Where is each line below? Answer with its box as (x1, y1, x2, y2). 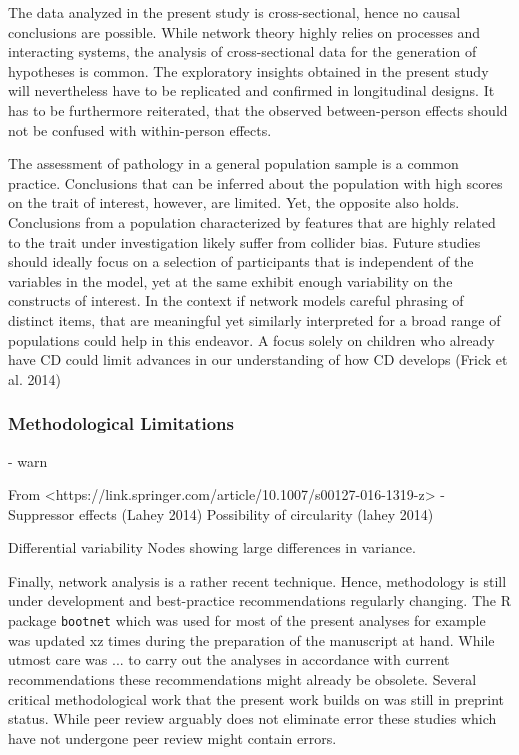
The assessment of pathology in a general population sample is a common (8, 153, 459, 174)
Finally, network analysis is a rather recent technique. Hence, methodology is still (8, 570, 507, 591)
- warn (8, 450, 48, 471)
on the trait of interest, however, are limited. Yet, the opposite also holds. (8, 192, 460, 213)
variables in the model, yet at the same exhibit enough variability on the (8, 270, 453, 291)
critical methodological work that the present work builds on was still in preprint (8, 688, 505, 709)
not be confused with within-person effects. (8, 119, 272, 140)
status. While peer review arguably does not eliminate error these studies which (8, 708, 497, 729)
